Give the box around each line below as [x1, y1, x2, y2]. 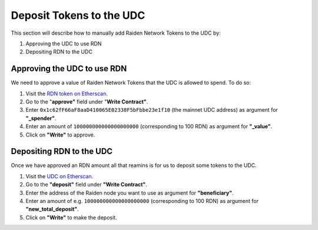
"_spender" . [25, 115, 57, 122]
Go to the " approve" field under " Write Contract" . [25, 98, 148, 105]
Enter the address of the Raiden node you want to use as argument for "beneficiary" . [25, 189, 234, 196]
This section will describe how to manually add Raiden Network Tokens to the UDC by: [11, 29, 221, 36]
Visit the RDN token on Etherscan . [25, 90, 108, 97]
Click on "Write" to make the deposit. [25, 214, 117, 221]
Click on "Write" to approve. [25, 131, 95, 138]
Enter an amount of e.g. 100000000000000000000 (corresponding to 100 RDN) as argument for [25, 198, 259, 205]
